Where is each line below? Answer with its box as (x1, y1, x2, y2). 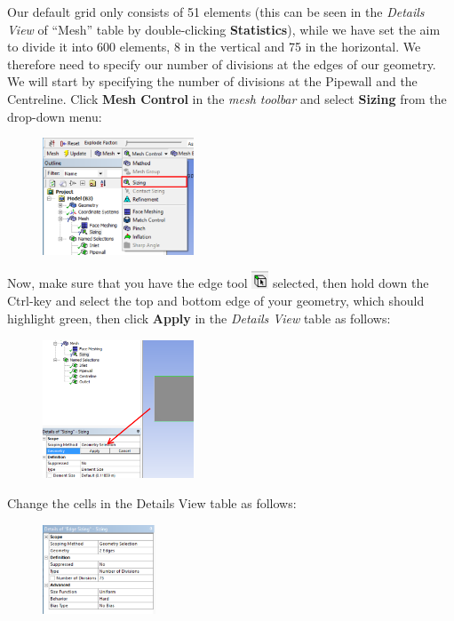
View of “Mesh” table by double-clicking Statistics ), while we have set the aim (7, 20, 441, 38)
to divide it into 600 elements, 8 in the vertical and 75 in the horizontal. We (7, 37, 421, 56)
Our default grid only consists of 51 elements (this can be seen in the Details (7, 3, 425, 20)
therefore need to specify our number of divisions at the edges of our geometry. (7, 54, 436, 73)
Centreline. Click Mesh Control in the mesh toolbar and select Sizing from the (7, 89, 447, 107)
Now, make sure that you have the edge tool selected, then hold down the (7, 274, 429, 292)
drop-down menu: (7, 107, 102, 125)
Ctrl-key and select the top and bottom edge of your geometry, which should (7, 291, 425, 310)
